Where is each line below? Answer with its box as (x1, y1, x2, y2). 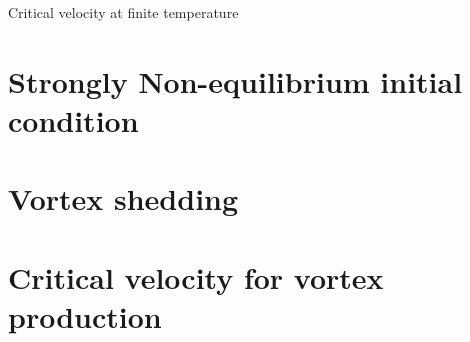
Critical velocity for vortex (8, 256, 384, 297)
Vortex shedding (8, 178, 239, 219)
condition (8, 99, 139, 140)
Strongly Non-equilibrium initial (8, 60, 463, 101)
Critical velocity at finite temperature (8, 2, 239, 22)
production (8, 295, 162, 336)
